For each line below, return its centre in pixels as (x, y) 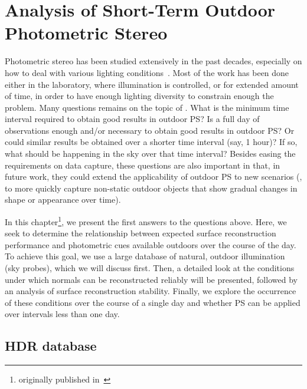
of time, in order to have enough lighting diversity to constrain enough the (139, 96)
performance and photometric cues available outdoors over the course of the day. (151, 244)
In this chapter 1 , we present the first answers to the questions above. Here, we (146, 221)
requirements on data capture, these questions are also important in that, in (143, 165)
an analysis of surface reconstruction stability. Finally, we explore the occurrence (151, 291)
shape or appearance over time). (63, 200)
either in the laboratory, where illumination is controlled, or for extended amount (152, 84)
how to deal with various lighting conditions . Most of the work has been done (147, 72)
